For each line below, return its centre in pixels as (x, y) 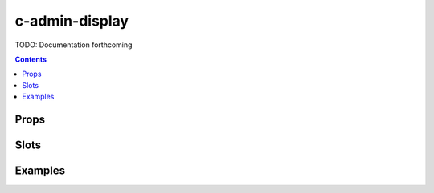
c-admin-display (72, 21)
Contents (31, 59)
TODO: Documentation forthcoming (74, 45)
